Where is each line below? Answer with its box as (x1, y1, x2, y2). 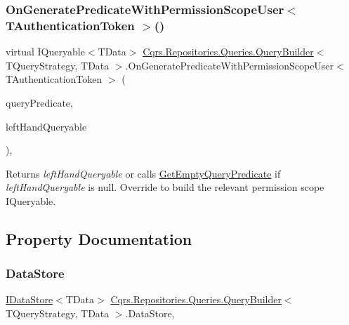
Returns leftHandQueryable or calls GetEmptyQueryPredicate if (6, 166, 281, 180)
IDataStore (6, 292, 53, 307)
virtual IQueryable (6, 44, 85, 59)
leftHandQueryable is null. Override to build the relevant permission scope (6, 180, 324, 194)
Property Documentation (6, 227, 192, 249)
